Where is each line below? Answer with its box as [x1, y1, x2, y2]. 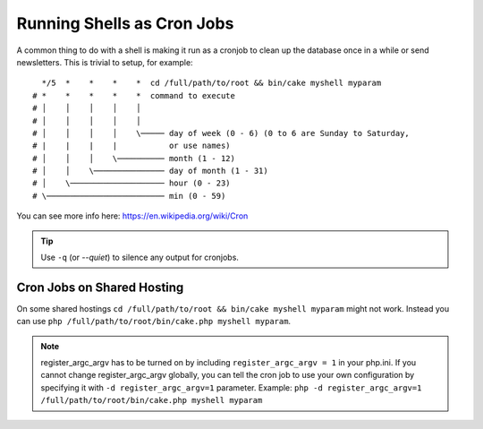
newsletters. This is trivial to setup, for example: [16, 56, 193, 67]
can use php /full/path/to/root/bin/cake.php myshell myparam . [16, 316, 291, 327]
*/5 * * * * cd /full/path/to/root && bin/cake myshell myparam [41, 78, 382, 89]
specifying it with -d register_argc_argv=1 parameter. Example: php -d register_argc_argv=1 [40, 382, 422, 393]
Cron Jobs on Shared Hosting [16, 279, 184, 295]
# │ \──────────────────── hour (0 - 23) [32, 178, 232, 188]
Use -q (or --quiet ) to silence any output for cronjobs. [40, 252, 239, 263]
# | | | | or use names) [32, 141, 232, 151]
